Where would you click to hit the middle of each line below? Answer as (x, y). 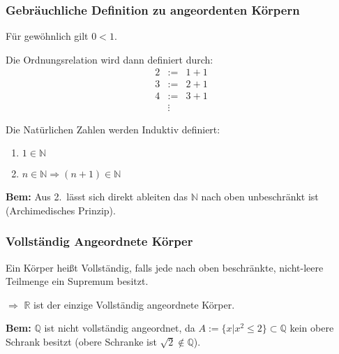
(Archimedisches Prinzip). (61, 210)
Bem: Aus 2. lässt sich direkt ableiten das (97, 197)
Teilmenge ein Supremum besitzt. (77, 281)
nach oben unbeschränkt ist (260, 197)
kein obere (312, 328)
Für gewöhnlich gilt (47, 36)
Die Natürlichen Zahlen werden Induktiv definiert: (113, 129)
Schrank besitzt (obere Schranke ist (81, 341)
